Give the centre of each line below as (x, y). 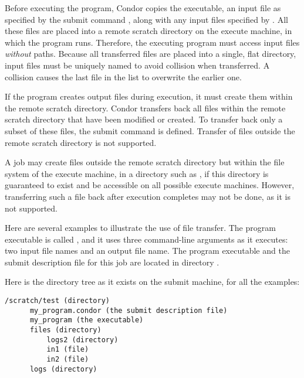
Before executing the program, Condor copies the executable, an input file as (143, 8)
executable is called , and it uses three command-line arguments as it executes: (146, 239)
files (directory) (65, 330)
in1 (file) (68, 350)
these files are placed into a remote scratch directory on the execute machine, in (148, 31)
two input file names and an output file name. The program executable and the (147, 251)
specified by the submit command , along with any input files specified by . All (146, 19)
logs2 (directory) (82, 340)
